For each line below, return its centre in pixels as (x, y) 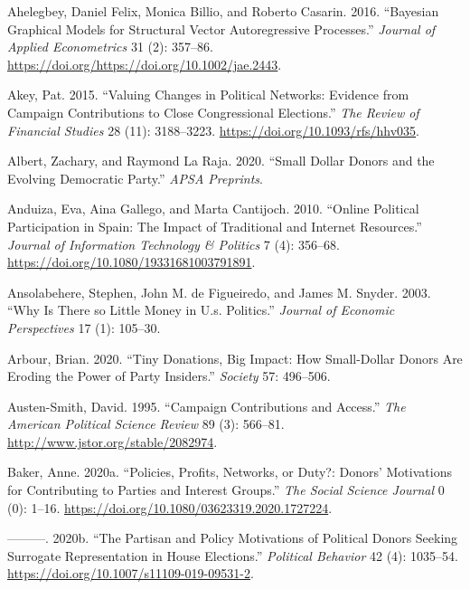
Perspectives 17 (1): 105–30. (84, 327)
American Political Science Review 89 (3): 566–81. (146, 424)
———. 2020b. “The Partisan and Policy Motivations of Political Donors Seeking (233, 538)
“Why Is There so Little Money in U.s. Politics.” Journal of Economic (201, 310)
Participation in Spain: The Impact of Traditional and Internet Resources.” (215, 226)
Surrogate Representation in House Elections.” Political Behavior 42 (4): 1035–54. (233, 555)
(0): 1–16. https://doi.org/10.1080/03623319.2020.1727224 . (170, 507)
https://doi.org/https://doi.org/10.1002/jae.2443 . (145, 64)
